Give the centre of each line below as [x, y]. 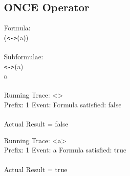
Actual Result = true [36, 169]
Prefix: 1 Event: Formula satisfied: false [63, 105]
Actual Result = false [36, 124]
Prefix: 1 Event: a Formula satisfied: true [65, 150]
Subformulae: [24, 57]
